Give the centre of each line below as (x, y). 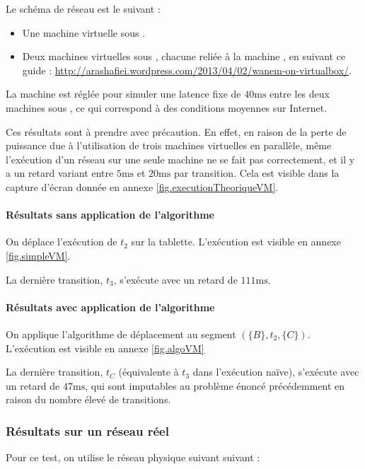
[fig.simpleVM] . (38, 255)
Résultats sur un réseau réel (87, 430)
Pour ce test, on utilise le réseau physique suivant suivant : (133, 457)
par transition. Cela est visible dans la (256, 173)
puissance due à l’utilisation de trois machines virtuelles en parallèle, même (169, 145)
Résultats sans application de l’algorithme (110, 215)
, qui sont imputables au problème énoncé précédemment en (215, 385)
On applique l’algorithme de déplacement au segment (121, 334)
